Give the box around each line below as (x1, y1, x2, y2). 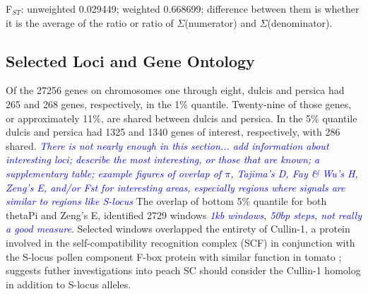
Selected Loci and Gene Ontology (6, 49, 255, 71)
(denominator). (267, 15, 333, 30)
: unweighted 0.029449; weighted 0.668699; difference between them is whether (20, 1, 360, 16)
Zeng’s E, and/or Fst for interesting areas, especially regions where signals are (6, 180, 345, 194)
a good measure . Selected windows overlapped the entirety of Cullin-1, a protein (6, 221, 350, 236)
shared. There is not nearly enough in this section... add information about (6, 138, 329, 153)
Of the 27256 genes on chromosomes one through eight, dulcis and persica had (6, 83, 345, 98)
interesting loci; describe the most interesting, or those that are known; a (6, 152, 320, 167)
